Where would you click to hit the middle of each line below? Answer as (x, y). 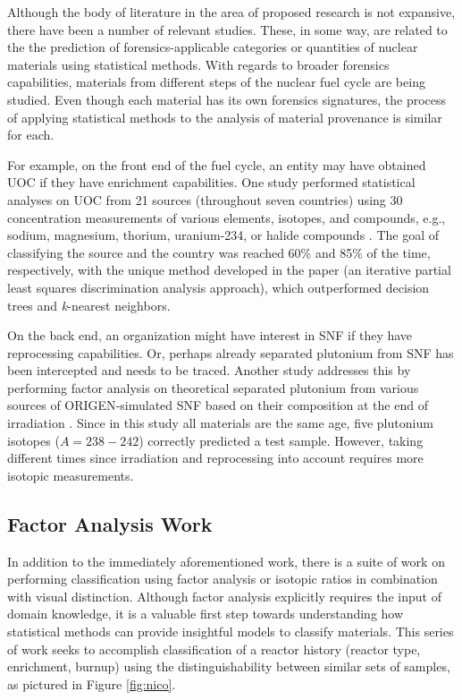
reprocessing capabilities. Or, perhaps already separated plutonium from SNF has (231, 352)
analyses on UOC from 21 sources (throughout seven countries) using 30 (205, 199)
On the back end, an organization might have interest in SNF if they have (210, 335)
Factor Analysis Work (110, 523)
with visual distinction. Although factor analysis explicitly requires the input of (224, 596)
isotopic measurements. (71, 475)
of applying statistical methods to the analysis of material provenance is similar (225, 117)
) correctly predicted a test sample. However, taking (281, 440)
